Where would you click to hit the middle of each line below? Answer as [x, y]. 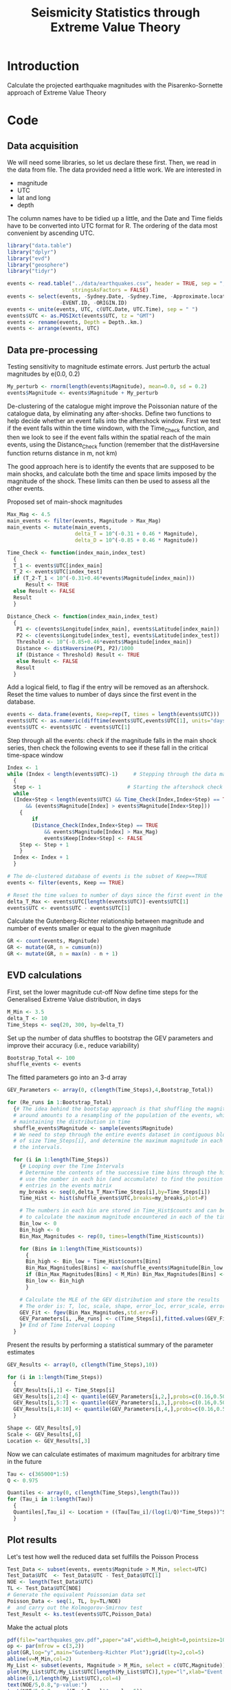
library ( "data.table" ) [40, 245]
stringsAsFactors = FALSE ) [110, 290]
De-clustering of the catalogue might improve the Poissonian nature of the [112, 406]
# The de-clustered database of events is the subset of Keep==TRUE [107, 877]
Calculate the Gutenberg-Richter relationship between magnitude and [106, 921]
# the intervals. [38, 1148]
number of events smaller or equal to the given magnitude [89, 928]
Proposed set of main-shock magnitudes [65, 502]
